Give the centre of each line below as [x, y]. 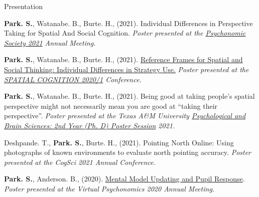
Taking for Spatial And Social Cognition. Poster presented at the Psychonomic [125, 33]
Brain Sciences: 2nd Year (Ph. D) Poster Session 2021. [90, 125]
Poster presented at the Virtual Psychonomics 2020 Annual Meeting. [109, 188]
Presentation [23, 6]
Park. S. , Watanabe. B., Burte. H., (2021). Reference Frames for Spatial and [123, 59]
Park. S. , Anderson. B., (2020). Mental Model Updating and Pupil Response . [124, 179]
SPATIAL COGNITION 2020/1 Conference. [73, 79]
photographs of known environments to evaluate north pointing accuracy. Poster [128, 152]
